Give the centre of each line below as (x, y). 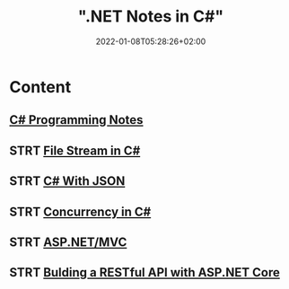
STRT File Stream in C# (75, 150)
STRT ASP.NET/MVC (68, 242)
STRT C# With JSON (67, 181)
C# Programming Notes (76, 120)
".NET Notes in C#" (151, 17)
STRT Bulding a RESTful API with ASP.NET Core (144, 272)
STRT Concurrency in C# (80, 211)
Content (40, 87)
